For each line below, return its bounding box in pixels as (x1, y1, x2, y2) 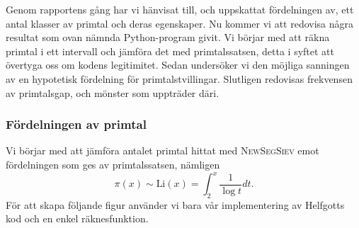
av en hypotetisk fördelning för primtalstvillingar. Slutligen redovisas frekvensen (6, 71, 353, 86)
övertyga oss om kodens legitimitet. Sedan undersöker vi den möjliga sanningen (6, 57, 350, 72)
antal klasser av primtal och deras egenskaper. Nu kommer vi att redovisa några (6, 16, 354, 30)
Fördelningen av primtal (6, 115, 147, 133)
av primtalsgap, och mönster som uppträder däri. (6, 85, 220, 100)
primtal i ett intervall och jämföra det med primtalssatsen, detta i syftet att (6, 43, 335, 58)
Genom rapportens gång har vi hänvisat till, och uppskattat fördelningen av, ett (6, 2, 354, 16)
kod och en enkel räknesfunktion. (6, 211, 149, 226)
